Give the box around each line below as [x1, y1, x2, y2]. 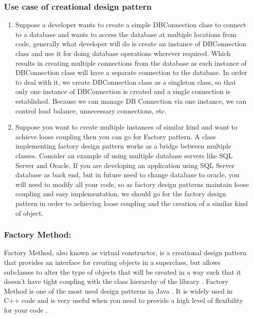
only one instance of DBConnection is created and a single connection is [15, 86, 231, 96]
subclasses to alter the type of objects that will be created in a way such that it [4, 266, 241, 277]
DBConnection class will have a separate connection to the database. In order [15, 67, 247, 77]
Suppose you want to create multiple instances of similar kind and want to [15, 122, 237, 132]
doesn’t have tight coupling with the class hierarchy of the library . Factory [4, 276, 229, 286]
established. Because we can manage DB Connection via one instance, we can [15, 95, 247, 106]
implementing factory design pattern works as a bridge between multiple [15, 141, 232, 151]
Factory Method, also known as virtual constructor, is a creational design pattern [4, 247, 247, 258]
